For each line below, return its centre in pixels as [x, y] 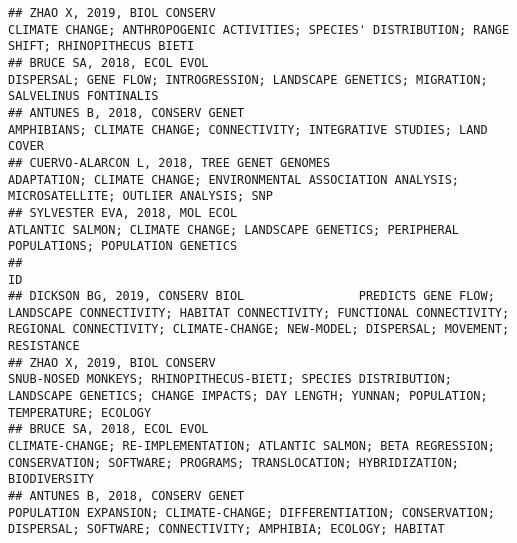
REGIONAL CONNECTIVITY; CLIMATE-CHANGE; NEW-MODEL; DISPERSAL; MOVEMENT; [259, 329]
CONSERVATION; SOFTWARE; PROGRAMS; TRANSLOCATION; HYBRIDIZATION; [234, 462]
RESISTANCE [44, 346]
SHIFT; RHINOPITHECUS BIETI [101, 46]
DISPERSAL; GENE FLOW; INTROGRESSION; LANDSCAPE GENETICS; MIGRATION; [248, 79]
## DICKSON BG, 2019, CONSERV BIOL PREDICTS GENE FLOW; [251, 296]
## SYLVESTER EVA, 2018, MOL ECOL [123, 212]
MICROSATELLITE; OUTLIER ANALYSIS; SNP [140, 196]
